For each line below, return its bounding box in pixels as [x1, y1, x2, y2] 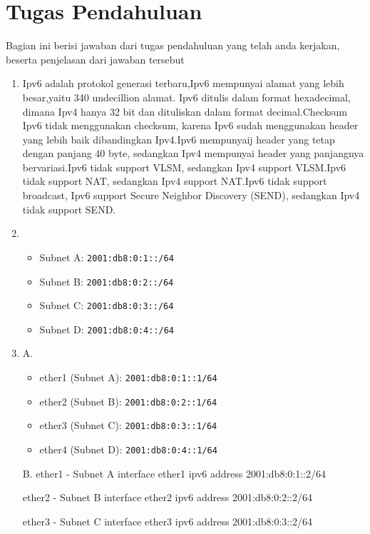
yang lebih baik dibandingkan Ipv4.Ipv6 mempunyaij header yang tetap [22, 131, 335, 146]
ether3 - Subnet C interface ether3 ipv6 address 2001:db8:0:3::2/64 [22, 513, 313, 528]
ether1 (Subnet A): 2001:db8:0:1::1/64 [39, 370, 217, 385]
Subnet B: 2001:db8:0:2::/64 [39, 273, 174, 288]
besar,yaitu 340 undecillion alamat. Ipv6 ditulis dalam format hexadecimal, [22, 89, 351, 104]
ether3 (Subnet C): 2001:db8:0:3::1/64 [39, 418, 217, 433]
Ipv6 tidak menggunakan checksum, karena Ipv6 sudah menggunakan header [22, 118, 359, 133]
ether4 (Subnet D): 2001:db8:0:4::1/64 [39, 442, 217, 457]
